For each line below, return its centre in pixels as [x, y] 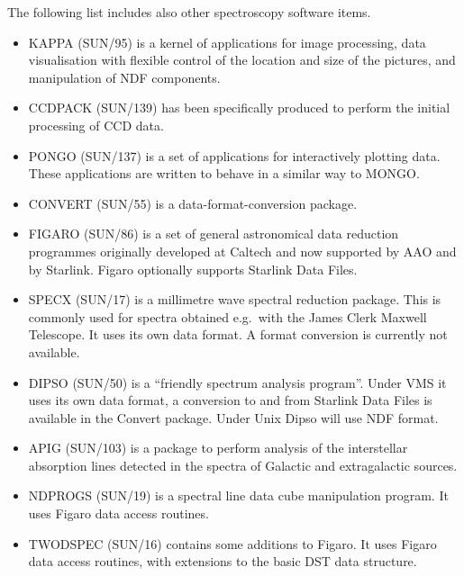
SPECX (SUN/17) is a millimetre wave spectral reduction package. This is [235, 299]
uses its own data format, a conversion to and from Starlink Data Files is [230, 400]
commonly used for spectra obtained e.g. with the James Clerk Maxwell [227, 316]
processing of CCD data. [96, 125]
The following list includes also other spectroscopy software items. [189, 12]
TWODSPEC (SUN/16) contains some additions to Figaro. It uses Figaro [232, 543]
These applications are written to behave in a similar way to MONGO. [224, 173]
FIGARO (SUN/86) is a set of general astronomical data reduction [214, 234]
